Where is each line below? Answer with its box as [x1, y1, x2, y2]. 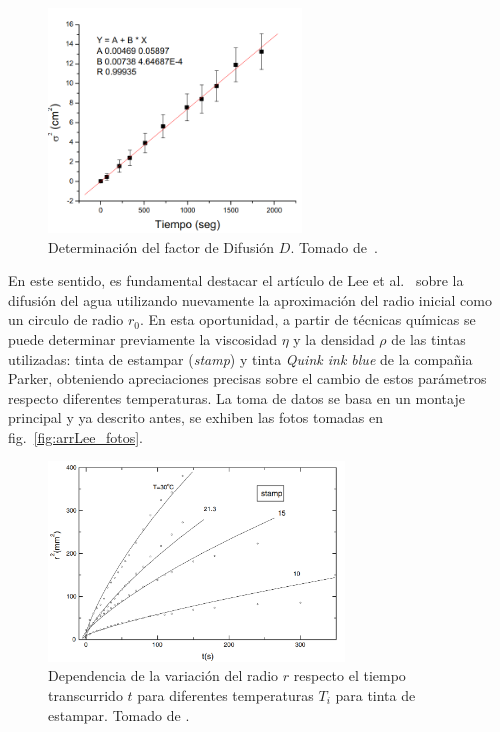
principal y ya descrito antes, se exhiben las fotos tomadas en [8, 407, 384, 428]
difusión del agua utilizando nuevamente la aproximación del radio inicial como [8, 289, 492, 310]
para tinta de [335, 684, 416, 705]
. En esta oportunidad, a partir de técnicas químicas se [139, 309, 476, 330]
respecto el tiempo [293, 665, 406, 686]
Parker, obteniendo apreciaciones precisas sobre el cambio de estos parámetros [8, 368, 487, 389]
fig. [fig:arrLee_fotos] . [8, 426, 143, 447]
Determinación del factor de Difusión [48, 236, 275, 257]
